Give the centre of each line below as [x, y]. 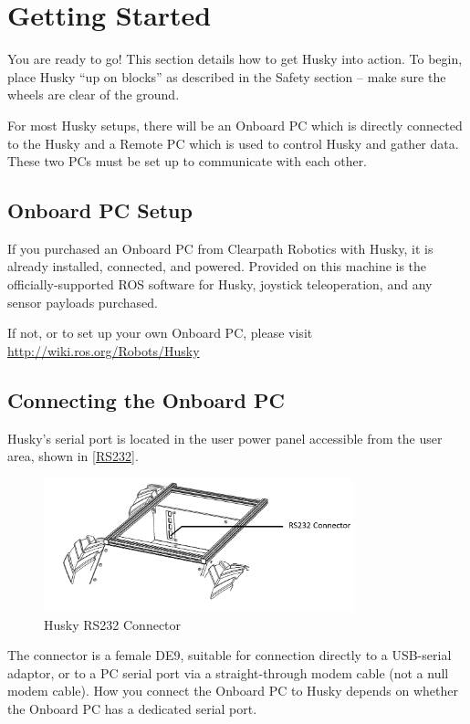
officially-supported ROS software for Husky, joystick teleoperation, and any [220, 284]
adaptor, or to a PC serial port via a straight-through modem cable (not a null [228, 672]
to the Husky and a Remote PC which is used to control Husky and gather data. [233, 143]
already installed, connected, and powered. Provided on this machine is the [217, 266]
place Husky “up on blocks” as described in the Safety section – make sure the [227, 76]
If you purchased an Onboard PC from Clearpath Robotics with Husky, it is [220, 248]
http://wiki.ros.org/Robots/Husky [104, 350]
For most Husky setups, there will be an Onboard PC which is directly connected [235, 125]
